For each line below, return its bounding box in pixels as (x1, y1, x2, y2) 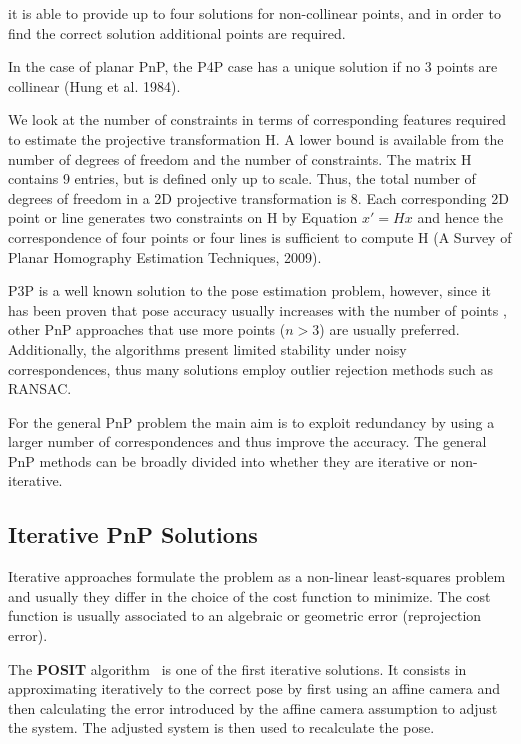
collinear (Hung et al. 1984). (8, 75, 181, 96)
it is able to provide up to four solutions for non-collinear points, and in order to (8, 3, 501, 23)
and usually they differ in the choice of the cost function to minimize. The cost (8, 585, 491, 606)
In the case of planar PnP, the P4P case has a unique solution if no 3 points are (8, 56, 498, 77)
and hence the (417, 207, 503, 228)
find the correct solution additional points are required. (8, 22, 346, 43)
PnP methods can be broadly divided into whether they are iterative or (8, 450, 446, 471)
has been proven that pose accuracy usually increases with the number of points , (8, 299, 507, 320)
